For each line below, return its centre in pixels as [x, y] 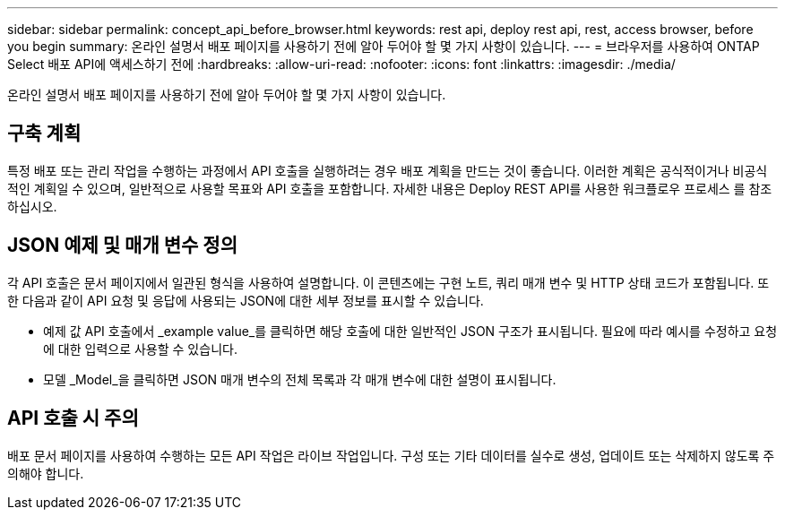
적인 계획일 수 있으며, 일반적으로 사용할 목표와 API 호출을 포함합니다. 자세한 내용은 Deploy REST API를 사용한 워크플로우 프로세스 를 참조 [390, 188]
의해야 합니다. [46, 473]
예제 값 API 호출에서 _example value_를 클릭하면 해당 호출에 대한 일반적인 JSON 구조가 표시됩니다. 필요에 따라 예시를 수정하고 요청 [410, 331]
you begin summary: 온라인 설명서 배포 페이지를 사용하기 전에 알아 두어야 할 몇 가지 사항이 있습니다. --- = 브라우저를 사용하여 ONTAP [384, 46]
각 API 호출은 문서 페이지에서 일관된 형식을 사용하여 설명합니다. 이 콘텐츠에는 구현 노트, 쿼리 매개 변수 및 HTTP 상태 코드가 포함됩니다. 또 [388, 282]
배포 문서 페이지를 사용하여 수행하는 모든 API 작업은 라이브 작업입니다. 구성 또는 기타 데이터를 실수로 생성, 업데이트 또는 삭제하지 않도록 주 [391, 455]
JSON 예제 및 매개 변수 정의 [122, 246]
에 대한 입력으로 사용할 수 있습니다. [140, 349]
